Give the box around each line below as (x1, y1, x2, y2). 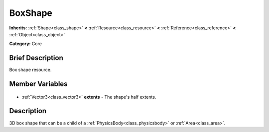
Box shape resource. (9, 67, 52, 73)
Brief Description (9, 54, 63, 62)
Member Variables (9, 80, 68, 88)
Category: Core (9, 41, 42, 47)
